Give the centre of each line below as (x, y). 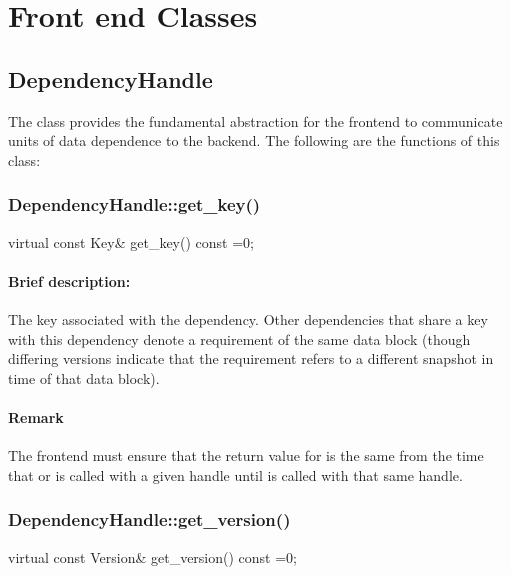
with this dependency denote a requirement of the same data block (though (239, 338)
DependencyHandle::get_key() (134, 204)
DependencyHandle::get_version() (149, 519)
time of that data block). (84, 377)
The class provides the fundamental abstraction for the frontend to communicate (255, 120)
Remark (36, 416)
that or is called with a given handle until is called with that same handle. (235, 474)
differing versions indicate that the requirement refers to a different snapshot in (251, 358)
